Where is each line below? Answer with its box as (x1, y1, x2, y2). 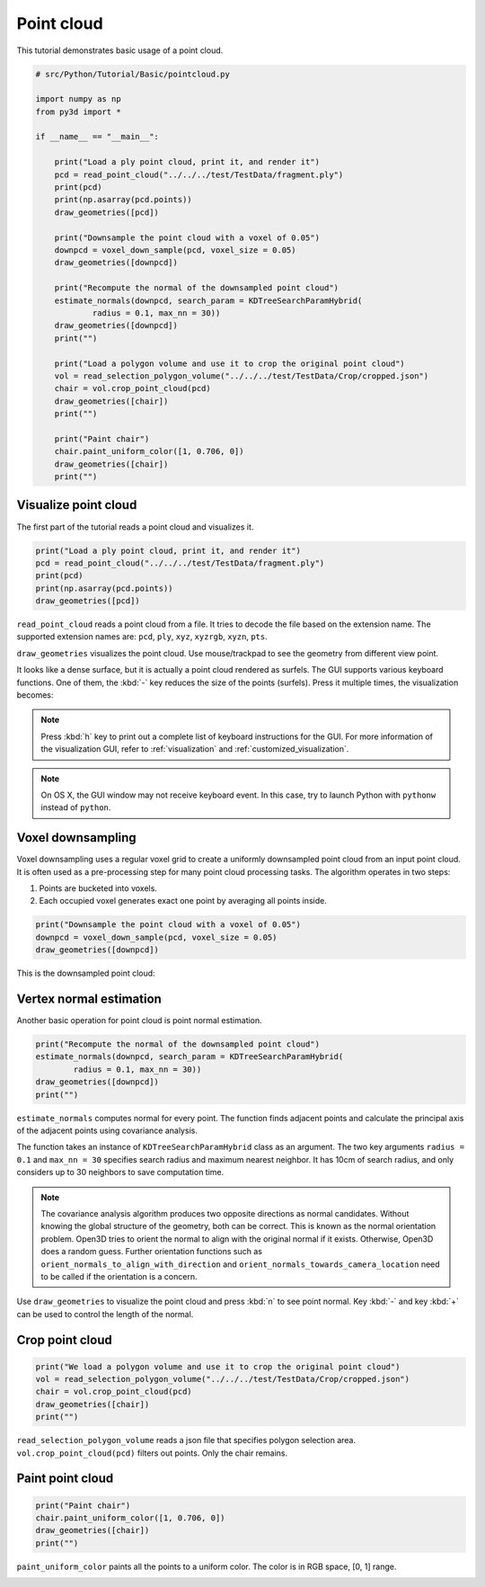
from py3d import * (35, 106, 121, 117)
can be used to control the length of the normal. (16, 1308, 194, 1319)
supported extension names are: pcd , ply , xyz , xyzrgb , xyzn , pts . (16, 631, 269, 642)
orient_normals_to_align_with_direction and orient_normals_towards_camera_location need (40, 1259, 440, 1270)
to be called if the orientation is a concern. (40, 1270, 198, 1281)
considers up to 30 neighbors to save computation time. (16, 1167, 225, 1178)
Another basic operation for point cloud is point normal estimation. (16, 1015, 262, 1026)
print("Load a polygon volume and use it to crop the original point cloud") (54, 358, 406, 369)
